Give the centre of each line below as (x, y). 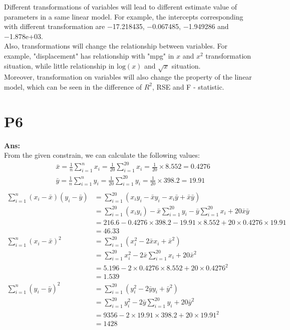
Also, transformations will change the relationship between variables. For (116, 46)
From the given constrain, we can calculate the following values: (102, 155)
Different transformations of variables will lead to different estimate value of (121, 7)
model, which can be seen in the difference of (73, 86)
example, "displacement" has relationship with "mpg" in (89, 55)
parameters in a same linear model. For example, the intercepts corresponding (124, 16)
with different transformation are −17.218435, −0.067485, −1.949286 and (116, 26)
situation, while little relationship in (59, 65)
